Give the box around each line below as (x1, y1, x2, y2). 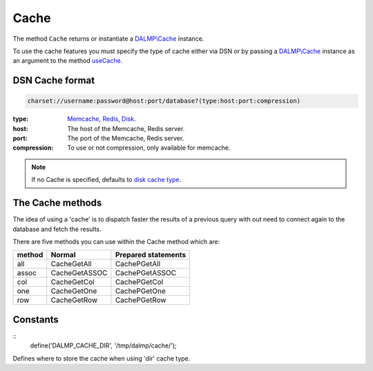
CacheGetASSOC (50, 268, 108, 278)
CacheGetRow (50, 295, 98, 305)
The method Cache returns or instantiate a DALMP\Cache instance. (12, 34, 204, 43)
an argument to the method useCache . (12, 57, 123, 65)
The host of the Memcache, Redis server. (67, 124, 185, 132)
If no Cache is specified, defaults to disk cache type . (31, 176, 182, 184)
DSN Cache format (12, 74, 95, 86)
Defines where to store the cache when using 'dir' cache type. (12, 354, 191, 362)
